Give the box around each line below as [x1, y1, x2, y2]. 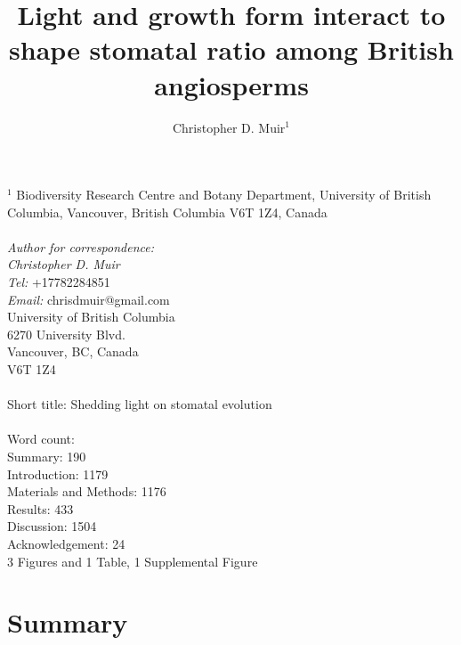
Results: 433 [7, 499, 74, 518]
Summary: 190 [7, 447, 86, 465]
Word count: [7, 429, 75, 448]
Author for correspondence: [7, 237, 154, 256]
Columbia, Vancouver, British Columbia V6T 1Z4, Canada [7, 202, 328, 221]
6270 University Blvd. [7, 324, 125, 343]
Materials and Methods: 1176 [7, 482, 166, 501]
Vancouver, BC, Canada [7, 342, 139, 361]
